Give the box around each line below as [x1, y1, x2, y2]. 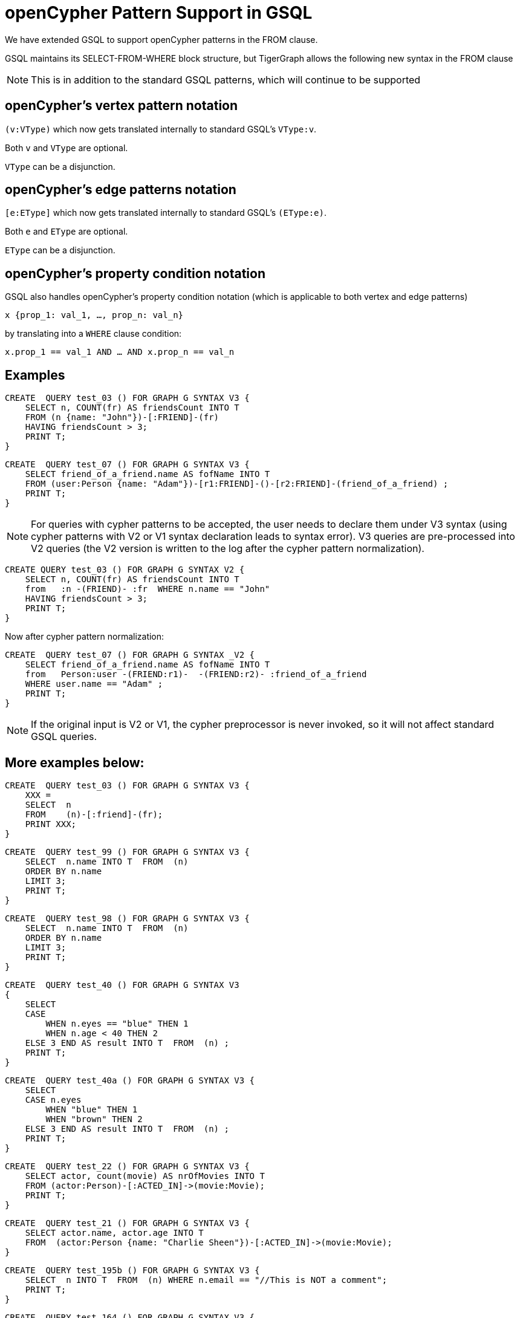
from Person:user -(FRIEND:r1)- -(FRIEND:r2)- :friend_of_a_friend [25, 669, 367, 680]
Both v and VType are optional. [5, 142, 128, 153]
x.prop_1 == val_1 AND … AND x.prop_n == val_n [5, 347, 235, 357]
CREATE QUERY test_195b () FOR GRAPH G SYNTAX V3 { [5, 1265, 260, 1275]
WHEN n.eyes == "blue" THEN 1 [45, 1018, 189, 1028]
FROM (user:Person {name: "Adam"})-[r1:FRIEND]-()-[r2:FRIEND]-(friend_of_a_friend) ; [25, 479, 449, 489]
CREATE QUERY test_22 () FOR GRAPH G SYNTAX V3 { [5, 1161, 250, 1171]
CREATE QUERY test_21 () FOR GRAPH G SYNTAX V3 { [5, 1218, 250, 1228]
